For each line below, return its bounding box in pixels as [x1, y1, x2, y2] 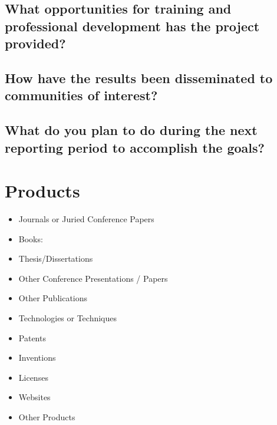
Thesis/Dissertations [18, 252, 93, 265]
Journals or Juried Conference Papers [18, 213, 154, 225]
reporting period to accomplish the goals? [5, 138, 265, 156]
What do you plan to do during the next [5, 121, 258, 139]
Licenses [18, 371, 48, 383]
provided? [5, 34, 66, 52]
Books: [18, 232, 43, 245]
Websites [18, 391, 51, 403]
